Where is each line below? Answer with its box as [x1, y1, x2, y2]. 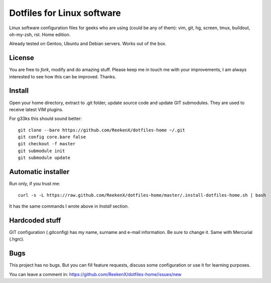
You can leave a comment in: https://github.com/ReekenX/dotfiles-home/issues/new [9, 271, 182, 277]
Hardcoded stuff [9, 216, 61, 225]
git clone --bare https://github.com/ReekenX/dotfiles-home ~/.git [18, 127, 185, 133]
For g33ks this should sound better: [9, 115, 82, 121]
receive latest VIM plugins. [9, 107, 64, 113]
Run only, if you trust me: [9, 181, 60, 187]
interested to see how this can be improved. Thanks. [9, 73, 116, 79]
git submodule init [18, 148, 65, 154]
